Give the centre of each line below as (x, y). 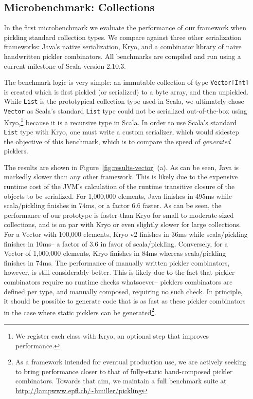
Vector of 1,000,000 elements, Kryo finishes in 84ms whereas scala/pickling (115, 253)
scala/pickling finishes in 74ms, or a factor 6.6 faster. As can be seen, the (113, 205)
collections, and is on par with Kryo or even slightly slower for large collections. (123, 224)
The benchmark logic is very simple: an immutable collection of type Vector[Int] (126, 82)
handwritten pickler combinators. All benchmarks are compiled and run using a (123, 56)
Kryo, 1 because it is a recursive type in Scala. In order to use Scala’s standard (120, 121)
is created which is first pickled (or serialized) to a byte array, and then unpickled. (126, 91)
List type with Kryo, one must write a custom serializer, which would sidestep (122, 131)
